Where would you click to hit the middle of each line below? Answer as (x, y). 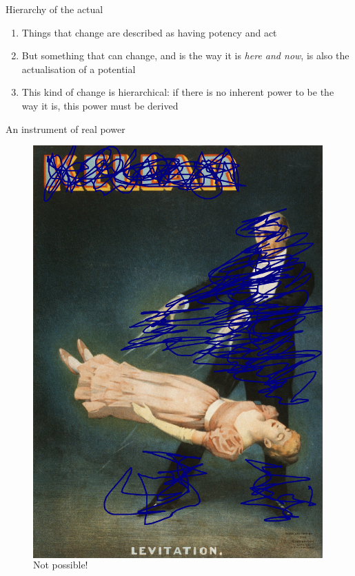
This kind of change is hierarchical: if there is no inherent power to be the (178, 92)
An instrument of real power (65, 128)
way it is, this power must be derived (100, 105)
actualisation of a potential (79, 69)
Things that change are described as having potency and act (149, 32)
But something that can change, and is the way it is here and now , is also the (185, 55)
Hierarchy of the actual (54, 9)
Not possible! (61, 564)
